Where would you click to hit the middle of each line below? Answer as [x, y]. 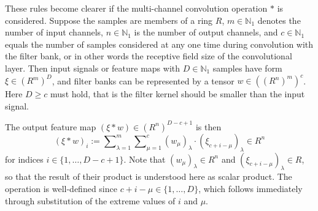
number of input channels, [54, 32]
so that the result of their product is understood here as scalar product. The [149, 176]
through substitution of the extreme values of [90, 200]
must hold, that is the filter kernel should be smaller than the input [178, 94]
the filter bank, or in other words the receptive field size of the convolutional [149, 56]
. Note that [145, 159]
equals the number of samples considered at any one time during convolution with [159, 44]
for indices [24, 159]
